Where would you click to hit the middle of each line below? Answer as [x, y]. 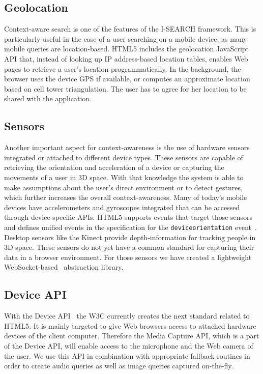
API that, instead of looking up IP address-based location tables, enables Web [126, 58]
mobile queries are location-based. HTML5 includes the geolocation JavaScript [127, 49]
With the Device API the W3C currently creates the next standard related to [127, 316]
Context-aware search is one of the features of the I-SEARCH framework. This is [130, 29]
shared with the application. [48, 98]
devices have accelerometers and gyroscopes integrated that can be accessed [122, 207]
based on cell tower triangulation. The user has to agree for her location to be [125, 88]
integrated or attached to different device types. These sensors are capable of [124, 157]
